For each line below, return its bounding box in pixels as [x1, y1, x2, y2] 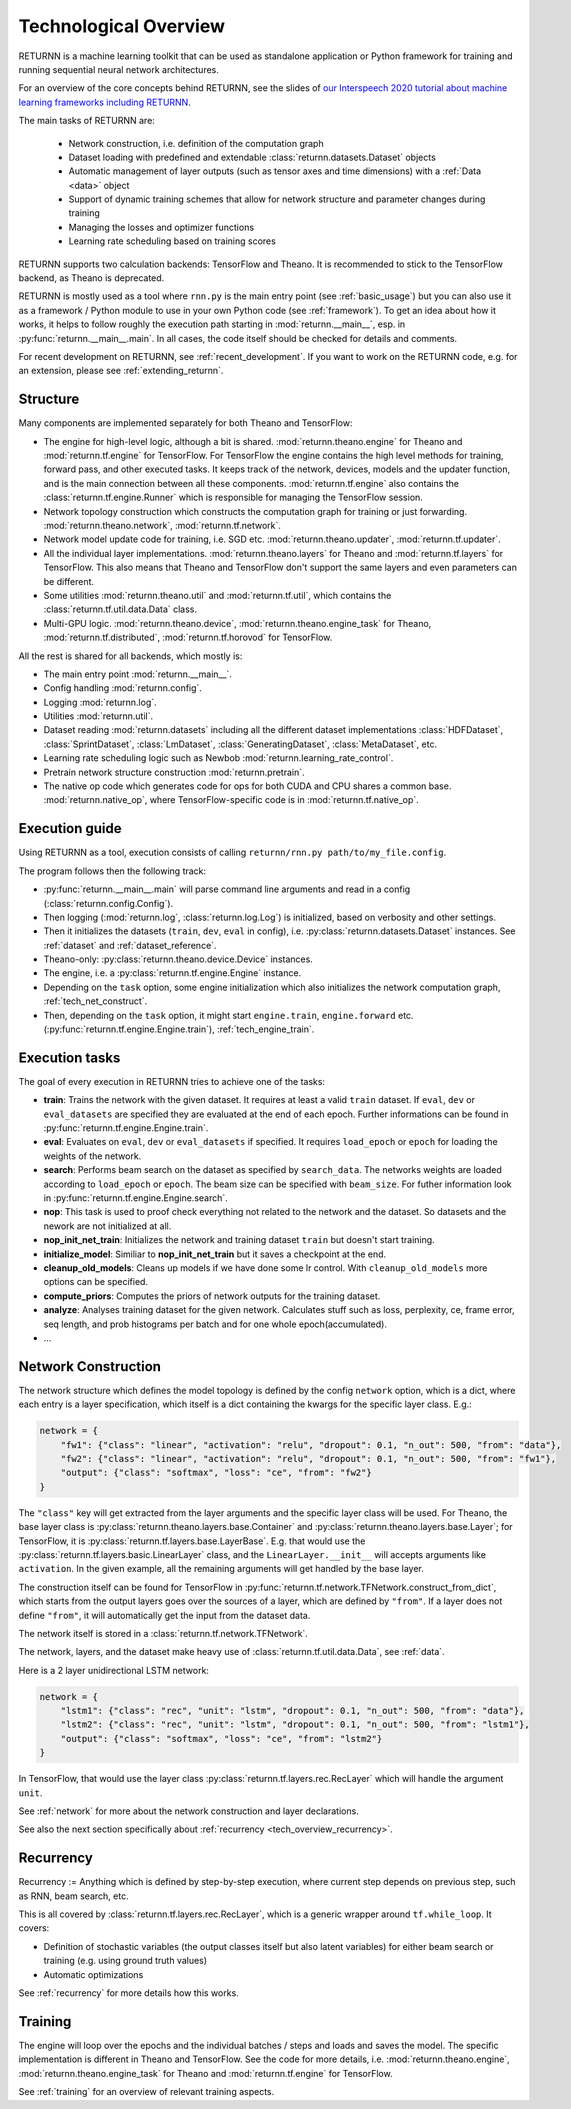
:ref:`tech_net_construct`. [43, 995, 148, 1007]
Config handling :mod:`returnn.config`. [43, 682, 202, 694]
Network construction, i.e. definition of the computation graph [68, 137, 324, 149]
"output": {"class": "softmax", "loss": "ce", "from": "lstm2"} [60, 1733, 383, 1744]
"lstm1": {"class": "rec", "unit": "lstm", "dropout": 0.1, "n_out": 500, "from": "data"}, [60, 1705, 525, 1717]
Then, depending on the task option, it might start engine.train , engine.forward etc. [43, 1009, 414, 1021]
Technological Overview [18, 15, 225, 37]
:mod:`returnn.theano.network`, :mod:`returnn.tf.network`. [43, 520, 282, 531]
